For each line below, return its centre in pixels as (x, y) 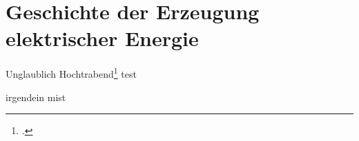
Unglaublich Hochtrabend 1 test (71, 73)
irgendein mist (36, 97)
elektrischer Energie (102, 38)
